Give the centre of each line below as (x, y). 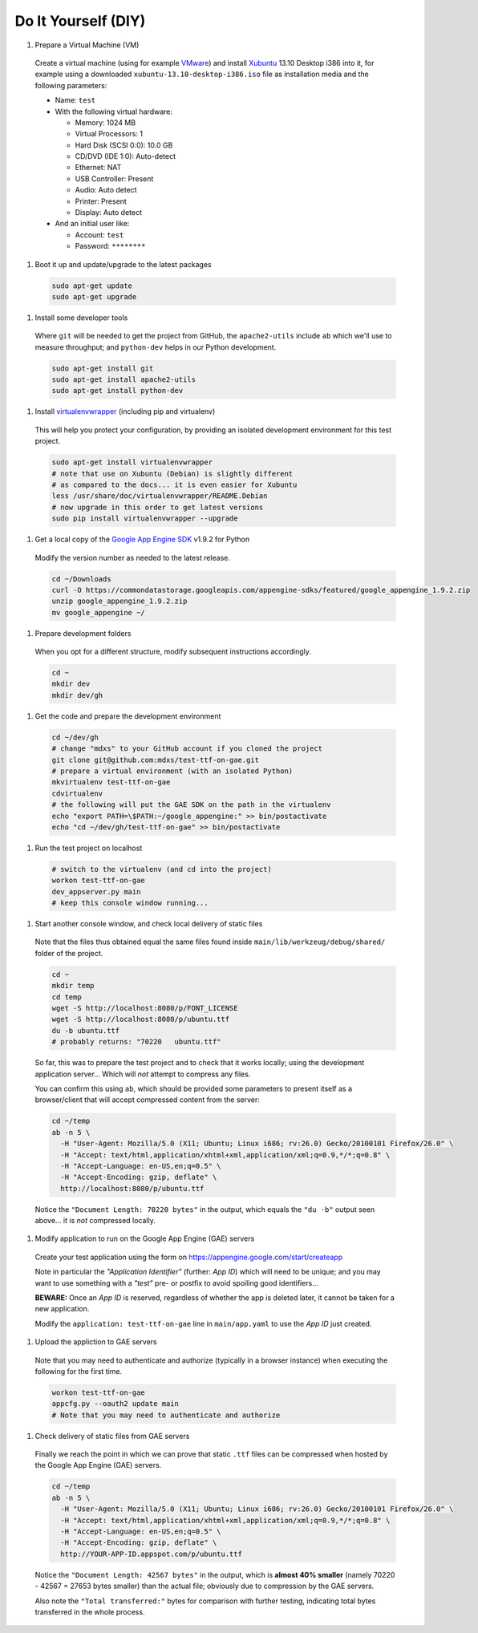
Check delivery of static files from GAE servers (112, 1436)
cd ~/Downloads (81, 579)
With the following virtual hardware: (113, 111)
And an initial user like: (92, 224)
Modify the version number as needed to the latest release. (132, 557)
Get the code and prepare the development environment (128, 716)
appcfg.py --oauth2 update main (115, 1404)
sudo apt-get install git (103, 368)
